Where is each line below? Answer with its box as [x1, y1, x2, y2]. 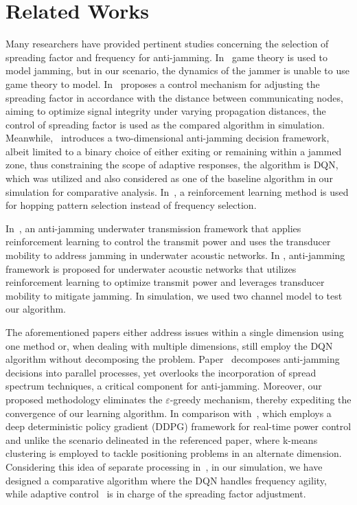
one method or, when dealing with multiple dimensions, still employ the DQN [5, 338, 333, 352]
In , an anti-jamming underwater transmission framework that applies [5, 221, 301, 235]
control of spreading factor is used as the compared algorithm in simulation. [5, 117, 325, 131]
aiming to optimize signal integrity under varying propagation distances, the [5, 104, 326, 118]
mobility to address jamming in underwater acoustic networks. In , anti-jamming [5, 248, 345, 262]
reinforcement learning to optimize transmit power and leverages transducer [5, 275, 325, 289]
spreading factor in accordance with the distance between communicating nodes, [5, 90, 343, 104]
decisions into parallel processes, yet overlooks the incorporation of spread [5, 365, 316, 379]
